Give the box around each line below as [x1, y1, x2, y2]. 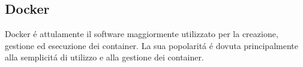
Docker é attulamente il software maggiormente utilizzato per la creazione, [5, 28, 278, 40]
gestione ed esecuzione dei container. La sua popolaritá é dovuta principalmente [5, 39, 298, 51]
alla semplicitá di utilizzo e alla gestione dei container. [5, 51, 204, 63]
